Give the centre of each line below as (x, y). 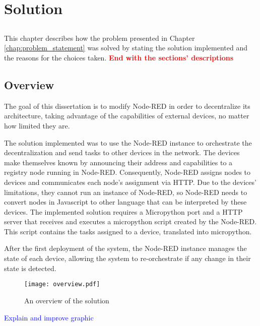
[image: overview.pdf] (62, 284)
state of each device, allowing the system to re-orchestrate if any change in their (127, 258)
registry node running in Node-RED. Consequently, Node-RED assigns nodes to (127, 172)
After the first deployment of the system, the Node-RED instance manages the (125, 248)
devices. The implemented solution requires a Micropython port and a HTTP (123, 211)
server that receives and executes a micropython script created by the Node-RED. (131, 221)
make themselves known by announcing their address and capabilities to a (118, 162)
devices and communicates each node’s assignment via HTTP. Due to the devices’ (130, 182)
